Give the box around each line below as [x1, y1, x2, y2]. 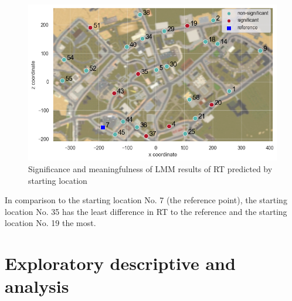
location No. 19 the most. [5, 217, 96, 229]
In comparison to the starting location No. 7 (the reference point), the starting [5, 194, 287, 206]
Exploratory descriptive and [5, 251, 236, 275]
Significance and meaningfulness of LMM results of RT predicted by [28, 162, 273, 175]
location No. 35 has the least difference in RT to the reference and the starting [5, 205, 287, 217]
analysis [5, 274, 69, 298]
